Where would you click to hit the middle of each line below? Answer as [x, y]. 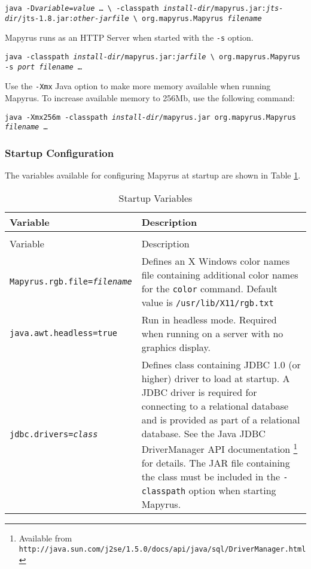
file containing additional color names [220, 274]
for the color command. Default [210, 288]
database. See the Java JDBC [203, 433]
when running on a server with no [212, 333]
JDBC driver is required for [199, 392]
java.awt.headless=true [64, 333]
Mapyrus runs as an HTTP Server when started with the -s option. [129, 37]
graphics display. [176, 347]
